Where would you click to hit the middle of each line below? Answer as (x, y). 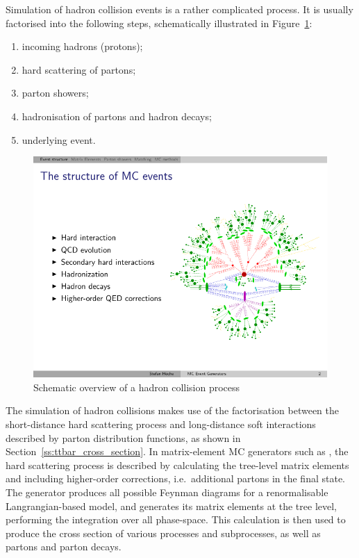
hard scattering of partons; (79, 69)
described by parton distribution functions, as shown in (123, 437)
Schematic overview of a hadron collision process (137, 387)
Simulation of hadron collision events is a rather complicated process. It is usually (179, 9)
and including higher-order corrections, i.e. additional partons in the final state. (175, 478)
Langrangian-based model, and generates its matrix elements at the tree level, (172, 506)
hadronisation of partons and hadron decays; (117, 116)
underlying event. (59, 139)
